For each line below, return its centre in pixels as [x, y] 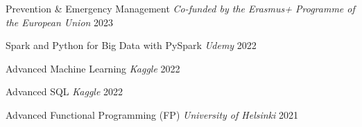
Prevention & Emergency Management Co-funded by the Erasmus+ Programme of [180, 8]
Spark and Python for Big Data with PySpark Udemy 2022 [131, 45]
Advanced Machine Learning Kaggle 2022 [93, 68]
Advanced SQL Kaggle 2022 [64, 91]
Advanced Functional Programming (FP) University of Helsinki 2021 [152, 114]
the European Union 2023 [60, 22]
